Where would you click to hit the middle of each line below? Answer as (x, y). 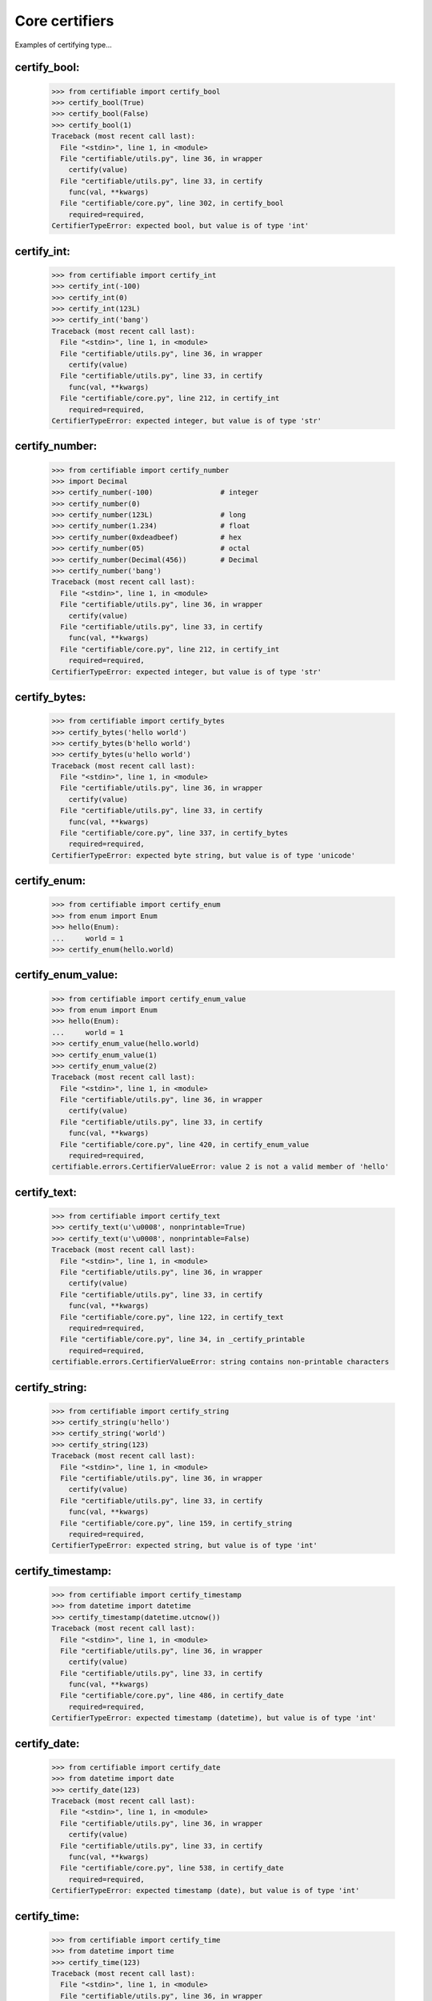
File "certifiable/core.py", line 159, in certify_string (176, 1523)
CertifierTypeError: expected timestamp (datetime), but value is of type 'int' (214, 1718)
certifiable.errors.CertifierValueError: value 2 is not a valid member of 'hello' (220, 1167)
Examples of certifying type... (63, 45)
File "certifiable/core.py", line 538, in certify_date (172, 1868)
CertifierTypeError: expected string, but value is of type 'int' (184, 1546)
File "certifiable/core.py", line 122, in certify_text (172, 1317)
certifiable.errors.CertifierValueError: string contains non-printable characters (220, 1362)
